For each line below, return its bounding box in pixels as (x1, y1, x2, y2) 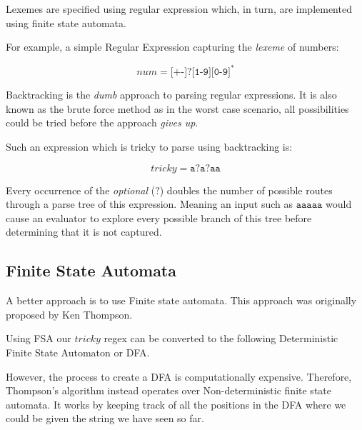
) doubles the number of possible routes (159, 182, 333, 197)
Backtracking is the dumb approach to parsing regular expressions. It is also (6, 87, 337, 102)
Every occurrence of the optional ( (6, 182, 156, 197)
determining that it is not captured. (6, 224, 162, 239)
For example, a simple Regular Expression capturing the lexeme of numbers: (6, 39, 339, 54)
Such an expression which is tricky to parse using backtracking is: (6, 139, 293, 154)
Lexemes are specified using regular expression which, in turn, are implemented (6, 1, 352, 16)
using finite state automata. (6, 15, 126, 30)
